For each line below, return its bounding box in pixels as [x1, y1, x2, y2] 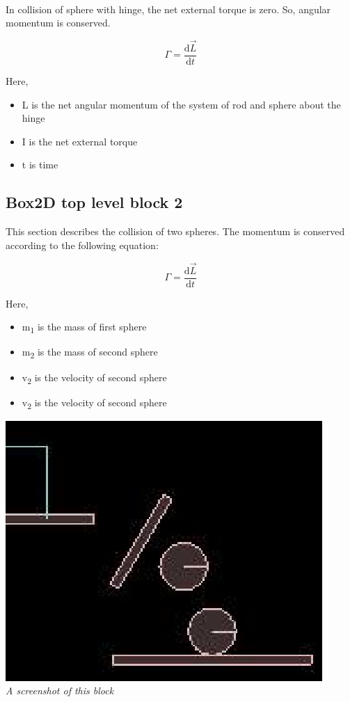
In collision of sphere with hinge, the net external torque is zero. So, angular [6, 1, 331, 16]
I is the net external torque [22, 134, 138, 148]
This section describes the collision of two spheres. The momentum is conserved [6, 224, 345, 239]
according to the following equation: [6, 237, 159, 252]
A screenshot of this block [6, 683, 114, 698]
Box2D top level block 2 [6, 191, 183, 213]
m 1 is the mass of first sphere [22, 319, 147, 336]
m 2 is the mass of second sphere [22, 344, 158, 361]
